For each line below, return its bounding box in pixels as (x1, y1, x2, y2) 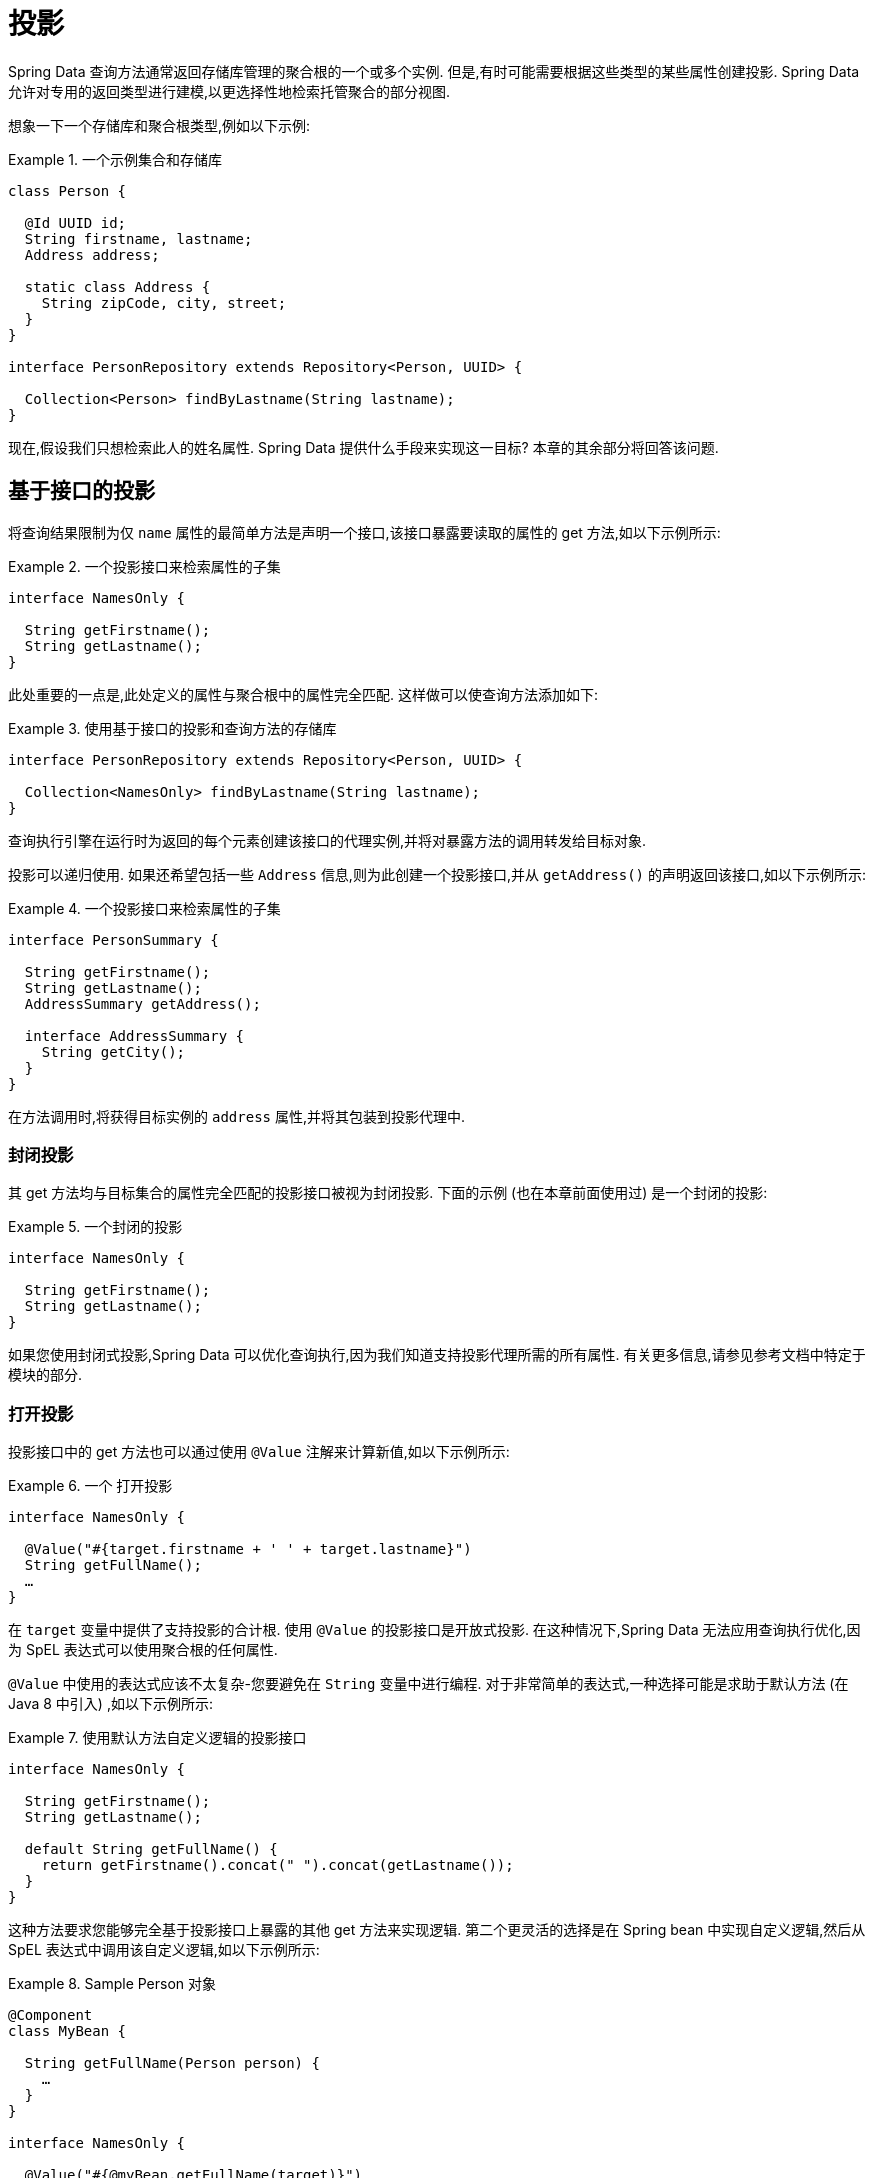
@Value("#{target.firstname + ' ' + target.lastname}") (24, 1541, 472, 1558)
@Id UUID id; (24, 214, 127, 231)
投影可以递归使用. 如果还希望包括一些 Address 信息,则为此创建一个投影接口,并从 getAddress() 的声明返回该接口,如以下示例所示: (8, 865, 867, 883)
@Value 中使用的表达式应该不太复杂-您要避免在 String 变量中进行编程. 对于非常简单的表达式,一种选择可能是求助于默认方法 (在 (8, 1675, 849, 1693)
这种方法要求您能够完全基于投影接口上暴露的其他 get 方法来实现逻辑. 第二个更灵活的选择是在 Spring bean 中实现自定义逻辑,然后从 (8, 1921, 866, 1939)
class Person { (8, 182, 127, 199)
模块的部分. (8, 1366, 83, 1384)
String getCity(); (41, 1043, 186, 1060)
